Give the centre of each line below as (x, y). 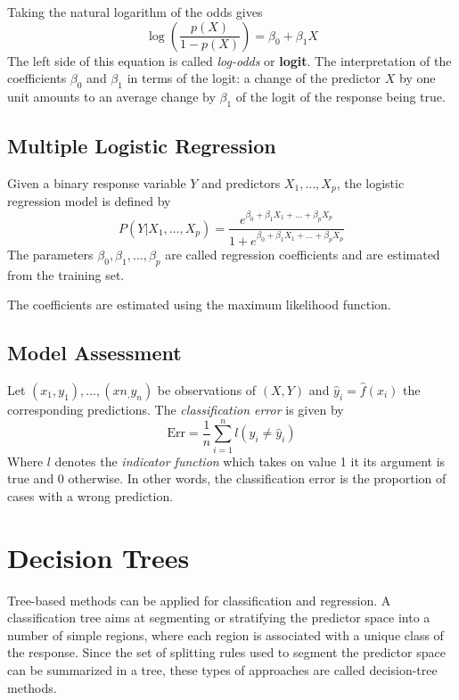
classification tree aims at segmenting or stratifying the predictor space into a (219, 618)
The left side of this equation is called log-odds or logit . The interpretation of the (229, 60)
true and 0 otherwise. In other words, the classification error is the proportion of (227, 478)
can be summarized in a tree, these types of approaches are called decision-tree (222, 670)
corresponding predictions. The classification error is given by (176, 410)
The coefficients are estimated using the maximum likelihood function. (199, 305)
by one (418, 78)
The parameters (50, 254)
